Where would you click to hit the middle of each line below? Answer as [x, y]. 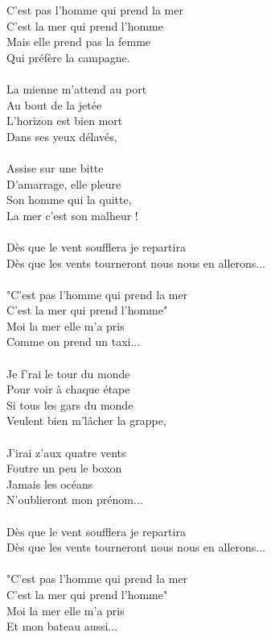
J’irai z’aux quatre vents [66, 452]
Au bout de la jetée [54, 104]
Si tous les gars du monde [70, 404]
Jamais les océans [50, 483]
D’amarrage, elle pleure [64, 183]
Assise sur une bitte [55, 167]
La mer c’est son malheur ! [72, 215]
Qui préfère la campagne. [68, 57]
